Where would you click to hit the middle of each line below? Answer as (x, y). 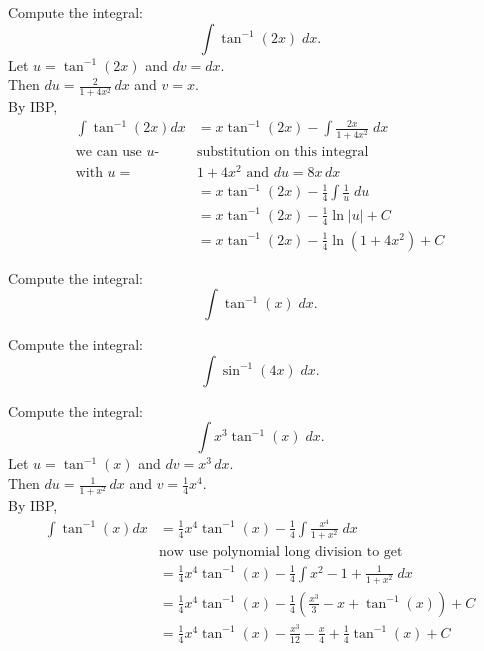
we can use (108, 151)
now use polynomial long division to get (280, 552)
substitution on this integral (282, 151)
